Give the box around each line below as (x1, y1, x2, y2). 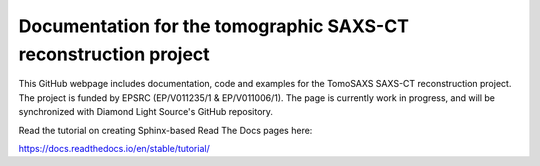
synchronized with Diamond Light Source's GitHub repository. (18, 106, 274, 118)
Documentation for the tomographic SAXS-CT (18, 15, 410, 37)
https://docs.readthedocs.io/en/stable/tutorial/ (18, 142, 210, 154)
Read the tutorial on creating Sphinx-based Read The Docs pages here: (18, 124, 313, 136)
